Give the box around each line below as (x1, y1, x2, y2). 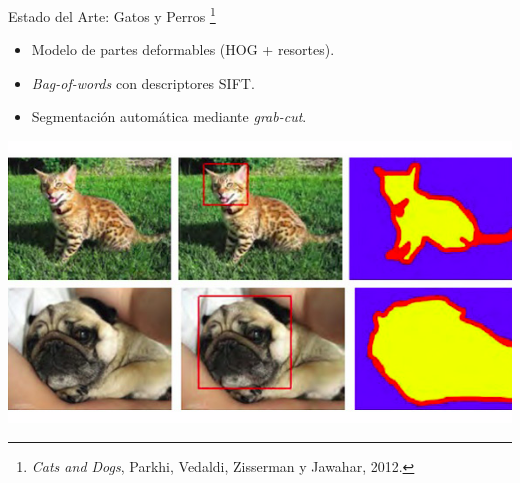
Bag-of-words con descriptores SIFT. (31, 72, 255, 93)
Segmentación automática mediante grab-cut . (31, 106, 307, 127)
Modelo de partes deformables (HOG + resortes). (31, 39, 335, 60)
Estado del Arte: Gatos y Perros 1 (8, 3, 216, 26)
